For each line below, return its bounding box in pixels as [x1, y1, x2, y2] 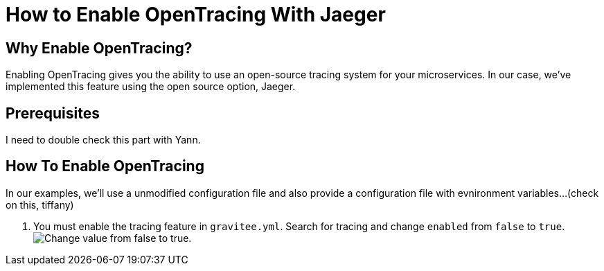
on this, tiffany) [6, 198, 74, 211]
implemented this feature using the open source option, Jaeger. [6, 80, 296, 93]
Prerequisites [6, 104, 100, 122]
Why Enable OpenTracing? [6, 39, 193, 57]
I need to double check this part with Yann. [6, 134, 201, 146]
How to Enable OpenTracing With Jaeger [6, 3, 386, 26]
